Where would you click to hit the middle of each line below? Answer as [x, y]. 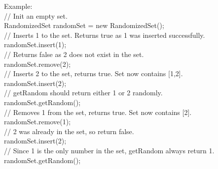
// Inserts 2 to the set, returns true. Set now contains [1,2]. [93, 73]
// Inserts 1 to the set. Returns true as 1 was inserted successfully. [105, 35]
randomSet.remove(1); [37, 122]
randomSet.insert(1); [35, 44]
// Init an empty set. [36, 15]
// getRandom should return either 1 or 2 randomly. [83, 93]
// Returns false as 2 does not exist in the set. [74, 54]
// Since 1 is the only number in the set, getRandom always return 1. [109, 150]
